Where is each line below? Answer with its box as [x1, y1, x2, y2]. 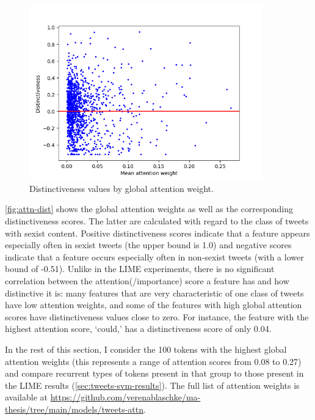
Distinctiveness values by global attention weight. [29, 182, 214, 194]
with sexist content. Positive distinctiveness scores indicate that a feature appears [5, 226, 310, 239]
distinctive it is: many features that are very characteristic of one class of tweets [5, 286, 304, 299]
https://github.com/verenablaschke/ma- [50, 391, 201, 403]
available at [5, 391, 48, 403]
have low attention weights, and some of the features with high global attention [5, 298, 302, 311]
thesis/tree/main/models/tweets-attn [5, 402, 144, 415]
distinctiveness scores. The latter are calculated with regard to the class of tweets [5, 214, 309, 227]
